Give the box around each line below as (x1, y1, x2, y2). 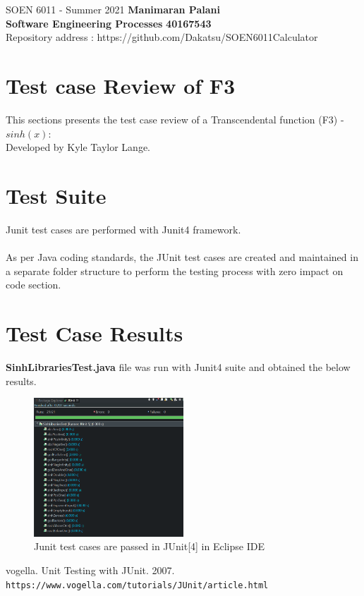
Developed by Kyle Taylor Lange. (6, 140, 150, 154)
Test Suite (6, 181, 107, 210)
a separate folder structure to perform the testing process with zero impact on (6, 263, 344, 278)
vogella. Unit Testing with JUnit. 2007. (6, 563, 175, 578)
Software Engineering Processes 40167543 (6, 16, 212, 30)
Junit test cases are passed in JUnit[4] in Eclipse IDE (34, 539, 265, 554)
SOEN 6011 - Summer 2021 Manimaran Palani (6, 2, 220, 17)
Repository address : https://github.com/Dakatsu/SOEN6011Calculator (6, 30, 318, 44)
